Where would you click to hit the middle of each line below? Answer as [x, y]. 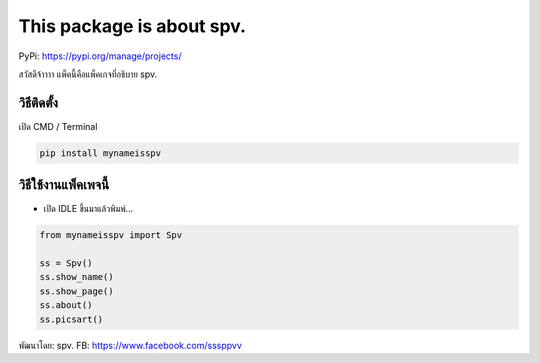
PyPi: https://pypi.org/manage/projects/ [100, 56]
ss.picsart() [71, 319]
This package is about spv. [132, 26]
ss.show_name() [76, 277]
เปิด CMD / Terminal [58, 126]
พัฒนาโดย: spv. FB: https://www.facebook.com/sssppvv [130, 345]
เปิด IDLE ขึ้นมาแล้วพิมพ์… [88, 209]
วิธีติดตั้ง [38, 102]
